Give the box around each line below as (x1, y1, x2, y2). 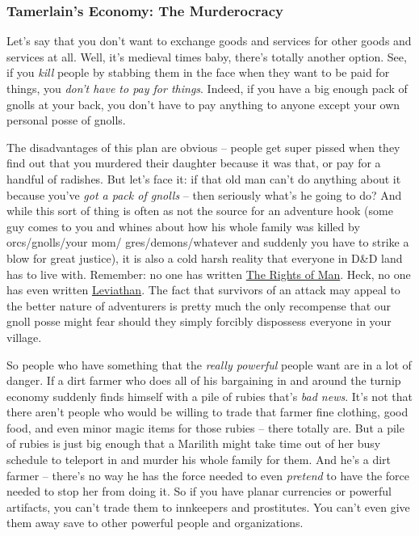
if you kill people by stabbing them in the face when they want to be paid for (6, 64, 390, 81)
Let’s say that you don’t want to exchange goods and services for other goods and (6, 32, 412, 49)
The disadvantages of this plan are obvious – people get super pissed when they (6, 138, 400, 155)
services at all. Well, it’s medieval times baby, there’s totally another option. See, (6, 48, 407, 65)
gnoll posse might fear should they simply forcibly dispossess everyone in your (6, 313, 392, 330)
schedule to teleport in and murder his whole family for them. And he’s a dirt (6, 451, 392, 468)
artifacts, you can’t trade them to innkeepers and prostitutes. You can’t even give (6, 498, 410, 515)
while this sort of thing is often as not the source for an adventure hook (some (6, 202, 393, 219)
